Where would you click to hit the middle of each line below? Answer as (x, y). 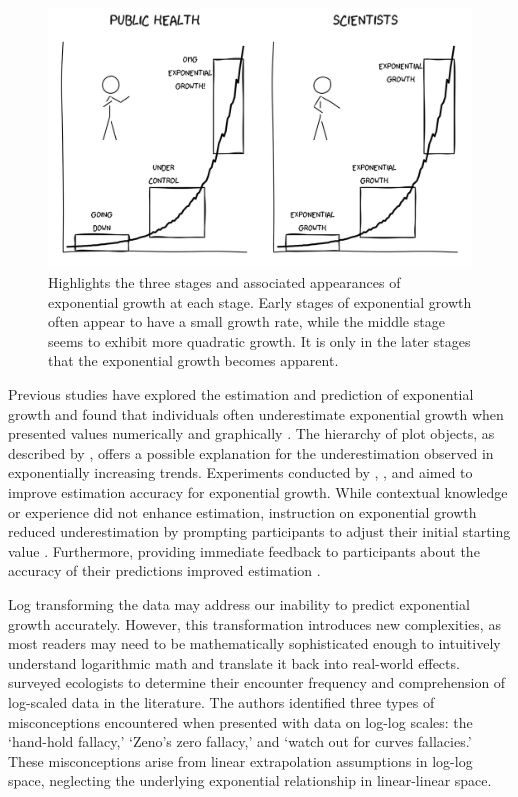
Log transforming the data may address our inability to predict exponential (239, 603)
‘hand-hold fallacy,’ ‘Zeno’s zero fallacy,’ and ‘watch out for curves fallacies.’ (240, 741)
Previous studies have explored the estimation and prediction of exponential (241, 394)
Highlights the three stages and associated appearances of (224, 282)
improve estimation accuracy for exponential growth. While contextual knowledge (258, 491)
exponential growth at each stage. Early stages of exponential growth (260, 301)
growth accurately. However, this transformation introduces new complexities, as (254, 623)
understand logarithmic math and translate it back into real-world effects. (234, 662)
